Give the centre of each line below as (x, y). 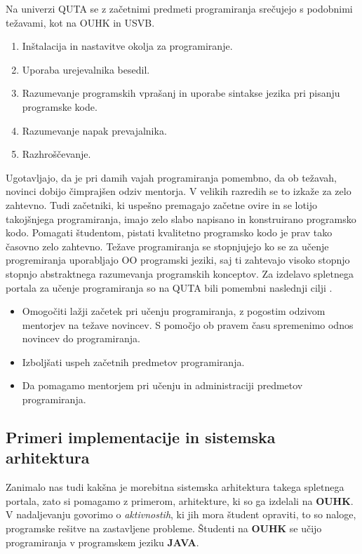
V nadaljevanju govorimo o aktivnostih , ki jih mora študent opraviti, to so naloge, (181, 514)
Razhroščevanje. (56, 154)
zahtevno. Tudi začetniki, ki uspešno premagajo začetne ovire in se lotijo (162, 204)
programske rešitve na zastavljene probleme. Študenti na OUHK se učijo (164, 528)
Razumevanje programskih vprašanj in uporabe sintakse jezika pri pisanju (181, 93)
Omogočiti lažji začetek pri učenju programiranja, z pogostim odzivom (174, 311)
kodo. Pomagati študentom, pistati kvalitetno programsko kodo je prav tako (169, 232)
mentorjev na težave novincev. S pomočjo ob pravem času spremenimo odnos (188, 324)
